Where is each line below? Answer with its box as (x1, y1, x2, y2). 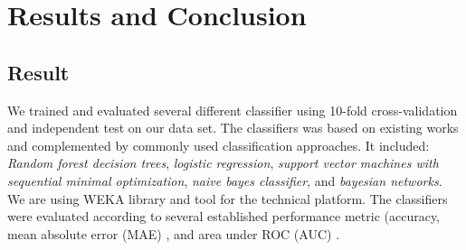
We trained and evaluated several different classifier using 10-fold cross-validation (7, 100, 458, 119)
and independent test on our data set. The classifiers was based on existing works (7, 118, 459, 137)
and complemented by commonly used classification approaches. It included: (7, 135, 430, 154)
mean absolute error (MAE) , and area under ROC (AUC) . (7, 224, 340, 243)
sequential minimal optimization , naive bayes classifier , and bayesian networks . (7, 171, 442, 190)
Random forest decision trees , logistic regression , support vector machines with (7, 153, 439, 172)
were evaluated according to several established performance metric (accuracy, (7, 207, 441, 226)
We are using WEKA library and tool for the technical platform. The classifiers (7, 189, 448, 208)
